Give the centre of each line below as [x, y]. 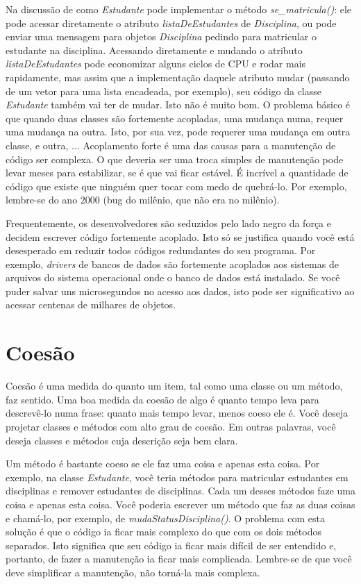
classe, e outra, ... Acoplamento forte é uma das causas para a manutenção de [171, 145]
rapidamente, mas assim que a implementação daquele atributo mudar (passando [178, 77]
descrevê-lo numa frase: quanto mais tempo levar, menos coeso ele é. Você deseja [177, 413]
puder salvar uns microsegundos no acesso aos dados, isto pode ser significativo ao [180, 291]
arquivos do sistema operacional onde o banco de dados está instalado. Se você [173, 277]
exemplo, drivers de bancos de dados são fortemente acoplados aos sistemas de [172, 264]
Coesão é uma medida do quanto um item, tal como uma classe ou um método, [174, 386]
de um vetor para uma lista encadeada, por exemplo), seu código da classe [163, 91]
